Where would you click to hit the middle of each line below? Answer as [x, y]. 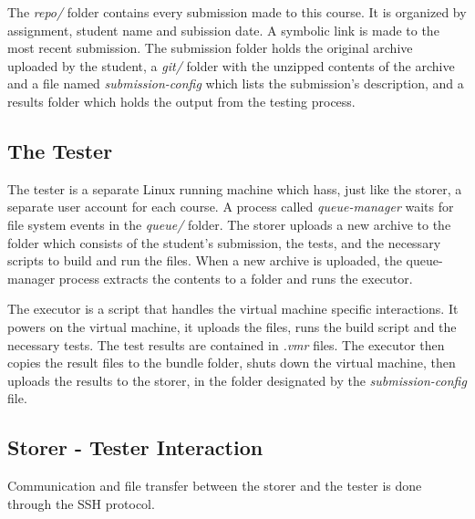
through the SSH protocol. [81, 503]
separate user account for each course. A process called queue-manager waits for [231, 207]
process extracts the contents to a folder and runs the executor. [236, 278]
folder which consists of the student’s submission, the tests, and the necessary [224, 242]
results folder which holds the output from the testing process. [181, 101]
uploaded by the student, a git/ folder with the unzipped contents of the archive [231, 65]
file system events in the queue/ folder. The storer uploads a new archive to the [229, 224]
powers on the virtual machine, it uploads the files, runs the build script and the [232, 326]
